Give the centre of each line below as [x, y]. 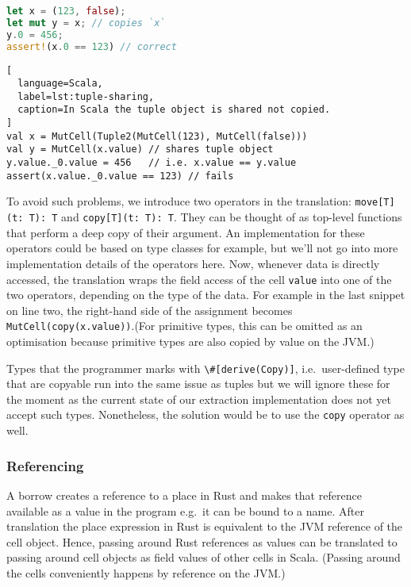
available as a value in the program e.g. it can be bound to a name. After [185, 510]
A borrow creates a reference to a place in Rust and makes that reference [184, 495]
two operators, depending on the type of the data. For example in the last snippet [206, 295]
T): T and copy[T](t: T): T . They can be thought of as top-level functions [215, 217]
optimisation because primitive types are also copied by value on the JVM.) [190, 341]
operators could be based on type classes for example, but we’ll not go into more [202, 248]
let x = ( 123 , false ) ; [66, 11]
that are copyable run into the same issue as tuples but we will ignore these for [198, 384]
